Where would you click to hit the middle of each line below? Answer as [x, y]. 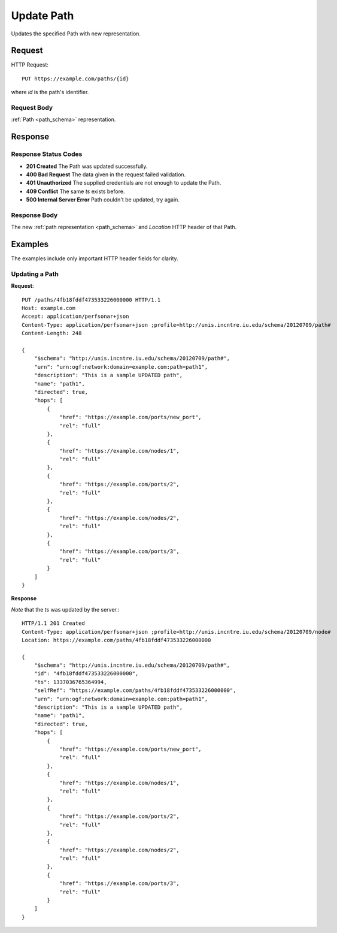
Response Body [34, 215]
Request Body [32, 108]
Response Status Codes [47, 154]
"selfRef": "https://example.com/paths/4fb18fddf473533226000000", [135, 690]
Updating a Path [35, 274]
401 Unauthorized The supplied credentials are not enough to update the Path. [124, 183]
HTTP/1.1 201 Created [53, 623]
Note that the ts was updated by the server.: [65, 609]
